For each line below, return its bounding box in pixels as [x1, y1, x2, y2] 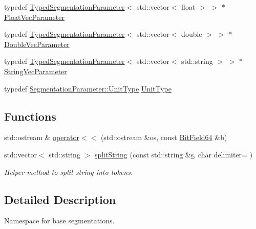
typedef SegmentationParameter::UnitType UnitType [4, 83, 172, 94]
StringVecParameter [4, 65, 67, 76]
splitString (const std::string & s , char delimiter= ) [94, 149, 253, 159]
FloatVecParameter [4, 11, 65, 22]
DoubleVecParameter [4, 38, 70, 49]
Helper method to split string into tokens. [4, 166, 133, 177]
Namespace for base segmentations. [4, 215, 115, 226]
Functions [4, 108, 56, 124]
